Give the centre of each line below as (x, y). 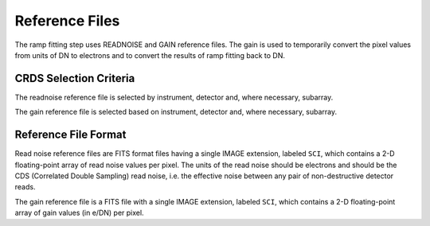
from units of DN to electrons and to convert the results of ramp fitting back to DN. (150, 55)
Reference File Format (70, 135)
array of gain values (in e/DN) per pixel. (79, 213)
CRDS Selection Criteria (75, 78)
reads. (25, 187)
